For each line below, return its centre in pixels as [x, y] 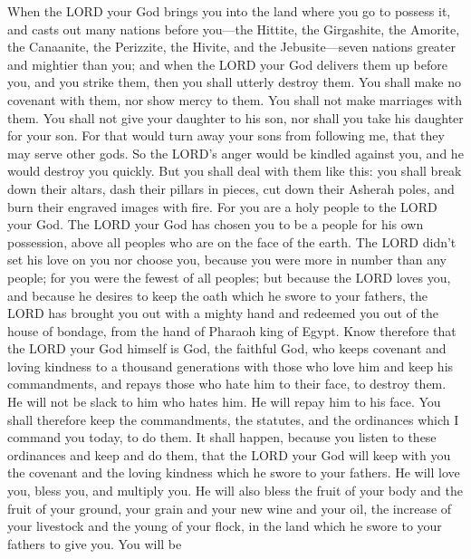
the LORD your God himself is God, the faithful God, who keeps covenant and [227, 348]
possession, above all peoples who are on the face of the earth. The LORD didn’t [232, 241]
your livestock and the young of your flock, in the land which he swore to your [225, 526]
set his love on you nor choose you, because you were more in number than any [227, 260]
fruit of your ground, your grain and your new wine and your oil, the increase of [230, 508]
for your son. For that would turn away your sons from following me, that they [226, 135]
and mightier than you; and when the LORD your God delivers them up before [227, 64]
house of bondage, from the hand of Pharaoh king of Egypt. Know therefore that [232, 330]
